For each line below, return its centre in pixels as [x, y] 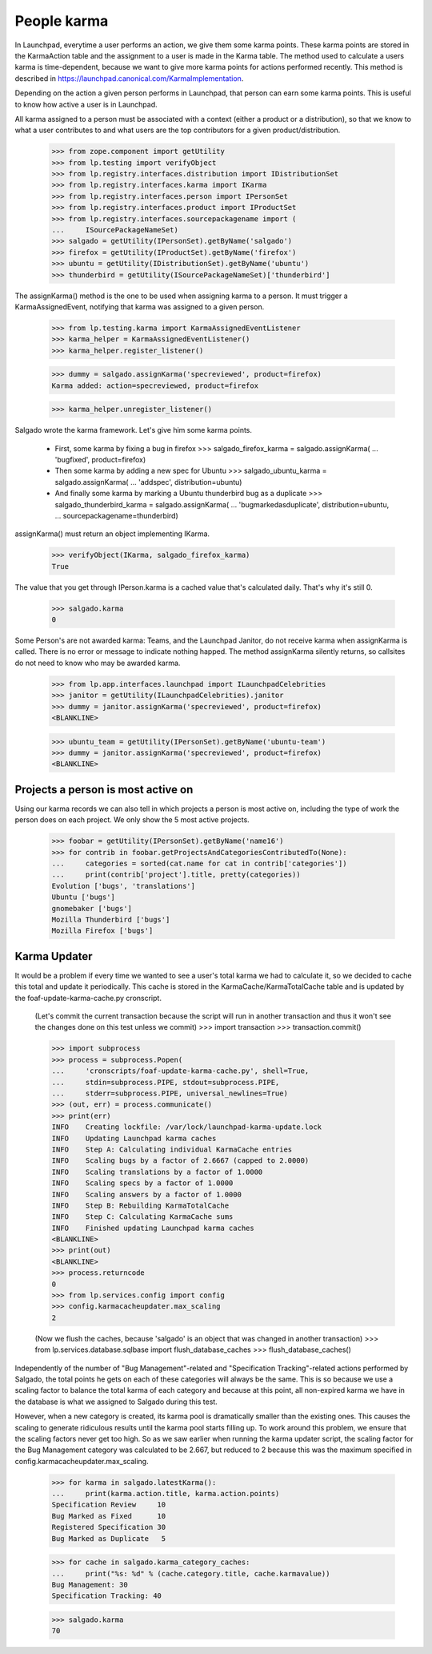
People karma [62, 21]
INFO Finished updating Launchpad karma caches [153, 1228]
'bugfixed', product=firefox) [100, 460]
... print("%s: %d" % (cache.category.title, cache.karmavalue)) [191, 1573]
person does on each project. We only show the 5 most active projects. [132, 820]
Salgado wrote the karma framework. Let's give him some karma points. [133, 430]
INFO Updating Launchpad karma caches [134, 1138]
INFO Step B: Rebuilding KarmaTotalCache [140, 1205]
